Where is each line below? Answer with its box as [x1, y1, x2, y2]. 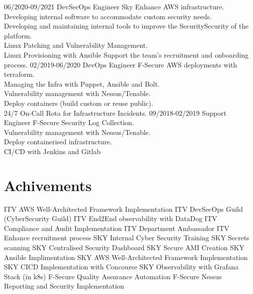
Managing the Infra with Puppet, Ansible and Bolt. [4, 78, 160, 89]
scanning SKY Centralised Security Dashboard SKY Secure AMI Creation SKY [4, 242, 245, 252]
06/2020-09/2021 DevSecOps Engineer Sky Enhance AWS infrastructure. [4, 1, 224, 11]
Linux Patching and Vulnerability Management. [4, 40, 148, 50]
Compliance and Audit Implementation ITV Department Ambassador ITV [4, 223, 229, 233]
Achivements [4, 175, 92, 195]
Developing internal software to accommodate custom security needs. [4, 11, 212, 21]
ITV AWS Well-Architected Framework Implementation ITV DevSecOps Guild [4, 203, 243, 214]
